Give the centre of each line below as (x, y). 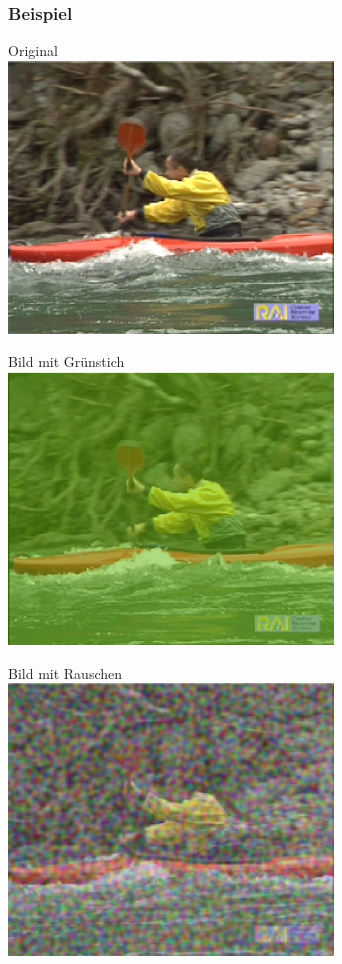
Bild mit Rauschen (65, 672)
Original (33, 50)
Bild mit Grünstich (66, 361)
